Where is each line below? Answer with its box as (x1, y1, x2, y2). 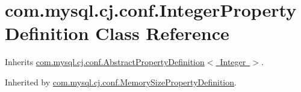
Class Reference (95, 21, 229, 45)
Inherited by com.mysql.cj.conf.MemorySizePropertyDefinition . (5, 75, 237, 88)
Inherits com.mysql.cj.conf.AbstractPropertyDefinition (5, 56, 205, 68)
